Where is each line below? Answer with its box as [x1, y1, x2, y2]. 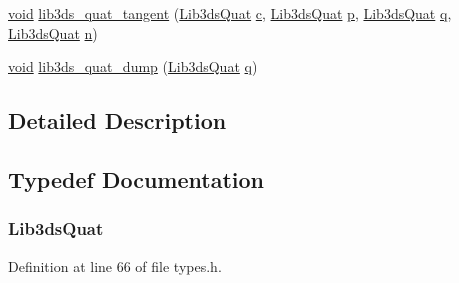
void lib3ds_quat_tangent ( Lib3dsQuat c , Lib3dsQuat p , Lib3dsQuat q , [8, 3, 452, 23]
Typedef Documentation [8, 163, 264, 194]
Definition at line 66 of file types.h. [8, 255, 222, 276]
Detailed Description [8, 105, 227, 136]
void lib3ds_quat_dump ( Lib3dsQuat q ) [8, 56, 258, 77]
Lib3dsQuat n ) [8, 22, 98, 43]
